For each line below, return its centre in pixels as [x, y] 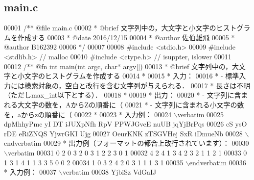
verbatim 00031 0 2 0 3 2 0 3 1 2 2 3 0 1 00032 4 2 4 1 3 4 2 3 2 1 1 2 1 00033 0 [127, 152]
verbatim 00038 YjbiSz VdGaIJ [109, 172]
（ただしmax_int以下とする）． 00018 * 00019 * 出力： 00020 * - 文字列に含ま [126, 95]
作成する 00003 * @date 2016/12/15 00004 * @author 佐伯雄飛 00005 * [126, 37]
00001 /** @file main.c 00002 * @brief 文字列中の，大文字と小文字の [110, 28]
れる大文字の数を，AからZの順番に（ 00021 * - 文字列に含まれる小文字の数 [124, 104]
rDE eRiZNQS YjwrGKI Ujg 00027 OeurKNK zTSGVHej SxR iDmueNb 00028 [123, 133]
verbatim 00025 [200, 114]
